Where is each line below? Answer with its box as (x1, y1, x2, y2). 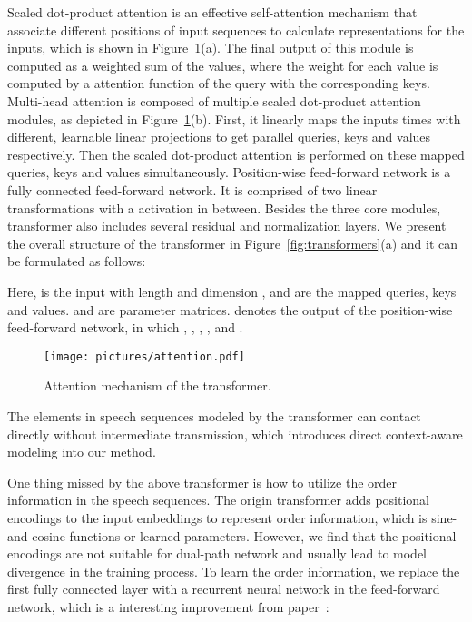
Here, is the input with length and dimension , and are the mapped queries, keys (7, 281, 457, 301)
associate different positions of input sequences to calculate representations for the (7, 20, 465, 39)
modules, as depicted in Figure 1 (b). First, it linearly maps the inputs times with (7, 109, 461, 128)
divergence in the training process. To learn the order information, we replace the (7, 561, 460, 580)
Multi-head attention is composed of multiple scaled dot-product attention (7, 91, 421, 110)
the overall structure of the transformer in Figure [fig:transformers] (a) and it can (7, 233, 458, 252)
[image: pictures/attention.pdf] (44, 350, 245, 363)
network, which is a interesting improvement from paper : (7, 597, 329, 616)
